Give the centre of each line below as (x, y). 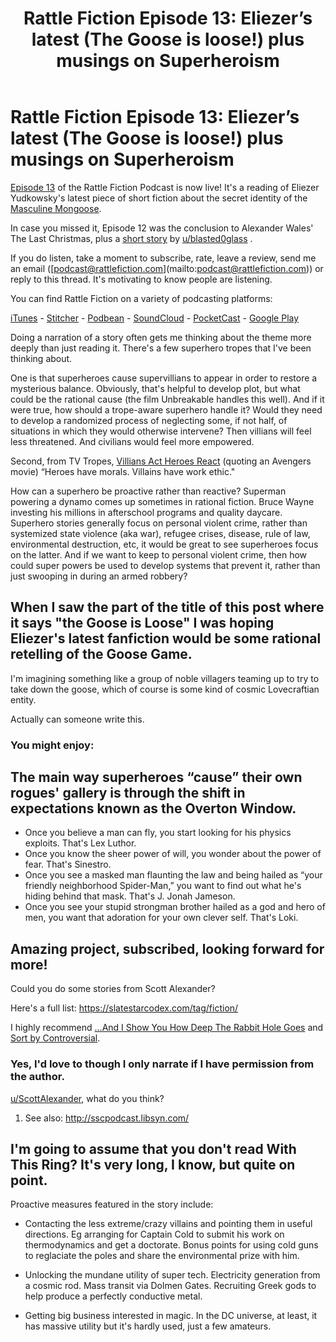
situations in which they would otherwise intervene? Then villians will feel (161, 431)
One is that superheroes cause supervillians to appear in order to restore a (164, 378)
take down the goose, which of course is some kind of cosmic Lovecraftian (165, 689)
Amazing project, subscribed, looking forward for (167, 948)
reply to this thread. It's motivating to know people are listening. (141, 279)
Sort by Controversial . (55, 1038)
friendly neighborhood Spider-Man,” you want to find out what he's (163, 886)
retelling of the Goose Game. (101, 654)
